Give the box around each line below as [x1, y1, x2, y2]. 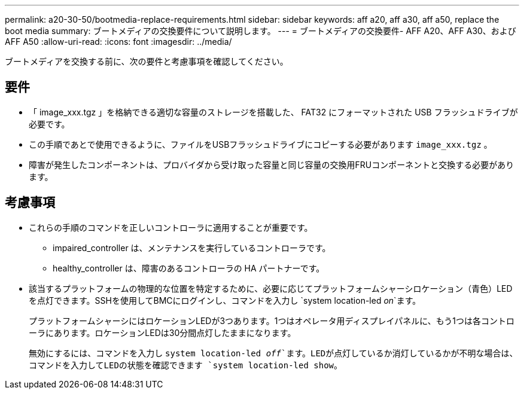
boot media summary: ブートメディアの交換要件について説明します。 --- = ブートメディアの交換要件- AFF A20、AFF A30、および [5, 26, 516, 36]
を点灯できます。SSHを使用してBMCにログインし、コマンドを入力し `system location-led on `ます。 [29, 295, 421, 306]
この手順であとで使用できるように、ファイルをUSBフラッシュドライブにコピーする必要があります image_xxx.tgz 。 [29, 139, 492, 149]
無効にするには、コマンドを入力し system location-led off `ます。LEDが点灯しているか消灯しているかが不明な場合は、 [29, 347, 518, 358]
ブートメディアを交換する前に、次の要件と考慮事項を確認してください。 [5, 56, 288, 66]
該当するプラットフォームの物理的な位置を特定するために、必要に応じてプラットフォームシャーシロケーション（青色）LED [29, 283, 513, 294]
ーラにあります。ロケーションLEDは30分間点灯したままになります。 [29, 327, 296, 338]
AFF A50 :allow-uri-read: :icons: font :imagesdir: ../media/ [5, 36, 232, 47]
